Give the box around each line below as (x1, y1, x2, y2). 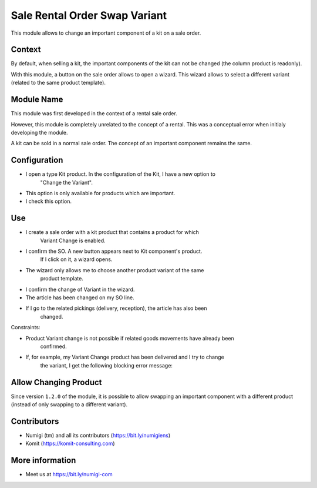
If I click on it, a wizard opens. (40, 256, 113, 263)
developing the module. (11, 129, 68, 136)
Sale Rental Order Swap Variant (11, 9, 167, 22)
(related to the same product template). (11, 79, 106, 86)
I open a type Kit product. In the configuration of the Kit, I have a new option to (25, 171, 216, 178)
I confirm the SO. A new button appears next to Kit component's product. (25, 248, 203, 255)
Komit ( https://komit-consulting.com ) (25, 440, 115, 447)
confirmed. (40, 343, 67, 350)
